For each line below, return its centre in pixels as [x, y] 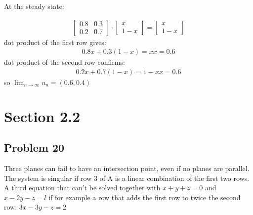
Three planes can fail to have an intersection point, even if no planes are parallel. [127, 168]
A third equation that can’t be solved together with [82, 188]
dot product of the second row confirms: [64, 62]
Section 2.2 [42, 116]
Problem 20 [34, 148]
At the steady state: [34, 6]
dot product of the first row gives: [55, 42]
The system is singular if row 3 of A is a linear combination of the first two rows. [127, 178]
